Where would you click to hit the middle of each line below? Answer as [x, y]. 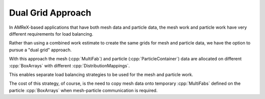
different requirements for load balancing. [51, 34]
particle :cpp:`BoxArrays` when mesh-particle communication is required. [83, 90]
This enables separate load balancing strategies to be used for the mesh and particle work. [101, 74]
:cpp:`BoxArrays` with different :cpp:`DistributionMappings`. [69, 65]
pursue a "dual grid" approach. [40, 50]
